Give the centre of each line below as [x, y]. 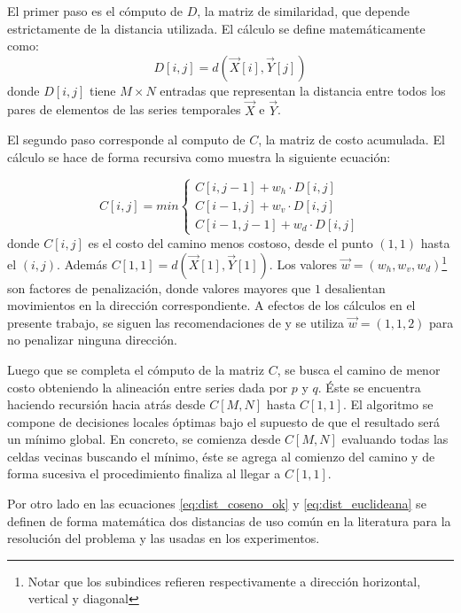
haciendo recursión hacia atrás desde [106, 404]
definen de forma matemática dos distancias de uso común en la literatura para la [229, 520]
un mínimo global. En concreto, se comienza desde [144, 439]
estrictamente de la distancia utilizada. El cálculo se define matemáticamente [216, 28]
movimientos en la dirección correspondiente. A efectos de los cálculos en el [211, 305]
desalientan [355, 287]
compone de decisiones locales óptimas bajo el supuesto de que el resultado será [223, 421]
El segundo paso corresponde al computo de [126, 140]
